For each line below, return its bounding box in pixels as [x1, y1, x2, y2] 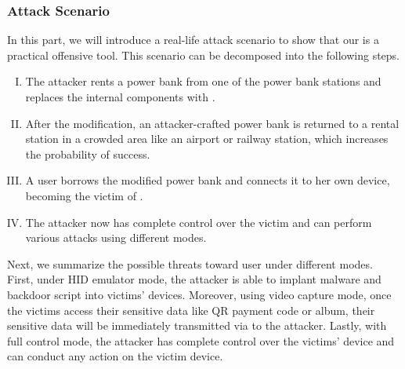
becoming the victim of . [25, 187, 143, 203]
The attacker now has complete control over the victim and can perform [25, 214, 372, 230]
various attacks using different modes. [25, 229, 207, 246]
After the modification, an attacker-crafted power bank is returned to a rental [25, 115, 400, 131]
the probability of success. [25, 145, 150, 162]
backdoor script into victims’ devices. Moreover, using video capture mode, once [7, 286, 392, 302]
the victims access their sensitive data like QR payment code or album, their [7, 301, 375, 318]
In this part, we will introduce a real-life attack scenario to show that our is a [7, 31, 379, 48]
